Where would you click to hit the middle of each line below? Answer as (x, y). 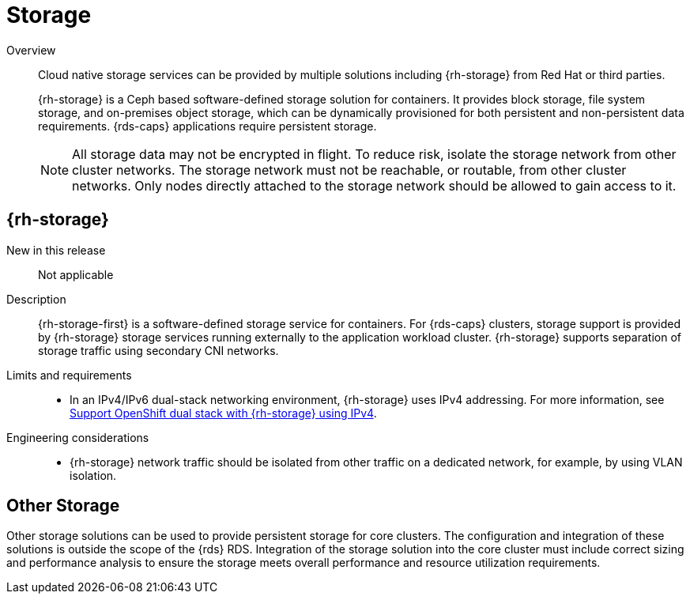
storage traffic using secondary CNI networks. (158, 350)
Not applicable (76, 274)
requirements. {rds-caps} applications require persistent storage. (207, 126)
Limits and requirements (69, 375)
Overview (31, 50)
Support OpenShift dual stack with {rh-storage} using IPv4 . (223, 413)
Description (36, 299)
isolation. (93, 475)
